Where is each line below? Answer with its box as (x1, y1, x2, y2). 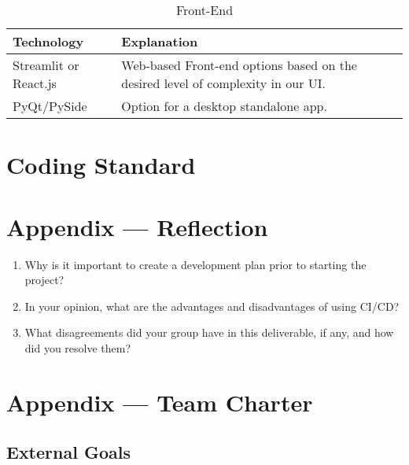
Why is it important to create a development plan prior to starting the (24, 256, 367, 272)
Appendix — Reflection (6, 210, 268, 242)
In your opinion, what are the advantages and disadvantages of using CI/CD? (24, 297, 400, 314)
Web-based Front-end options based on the (121, 56, 357, 74)
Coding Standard (6, 149, 196, 181)
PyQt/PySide (13, 97, 87, 115)
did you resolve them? (24, 339, 131, 356)
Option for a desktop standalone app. (121, 97, 327, 115)
